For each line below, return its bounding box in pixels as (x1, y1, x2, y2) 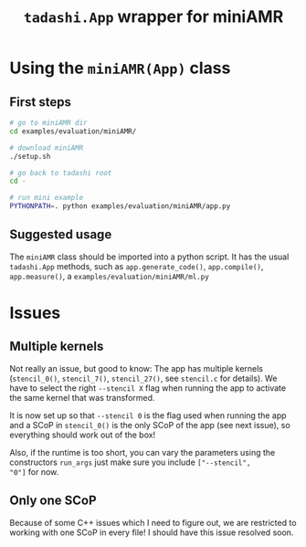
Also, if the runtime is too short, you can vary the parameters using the (9, 447, 276, 458)
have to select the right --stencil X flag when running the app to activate (9, 382, 286, 394)
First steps (9, 94, 71, 110)
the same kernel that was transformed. (9, 392, 155, 403)
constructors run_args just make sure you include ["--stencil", (9, 457, 251, 468)
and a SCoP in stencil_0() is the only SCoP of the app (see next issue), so (9, 419, 290, 430)
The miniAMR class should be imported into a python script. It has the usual (9, 251, 290, 262)
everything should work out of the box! (9, 429, 156, 440)
